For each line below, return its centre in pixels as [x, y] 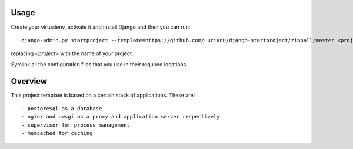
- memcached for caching [57, 133]
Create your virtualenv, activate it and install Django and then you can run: [101, 27]
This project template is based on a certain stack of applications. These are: [103, 95]
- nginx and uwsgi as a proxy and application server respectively [121, 117]
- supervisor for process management [76, 125]
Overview [29, 81]
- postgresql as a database [62, 108]
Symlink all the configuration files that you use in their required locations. [99, 64]
